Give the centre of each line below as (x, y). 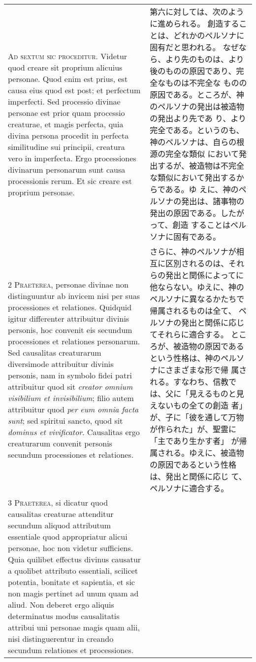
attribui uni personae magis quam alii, (74, 627)
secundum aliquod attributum (60, 525)
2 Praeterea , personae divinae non (68, 284)
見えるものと (213, 393)
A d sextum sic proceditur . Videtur (68, 56)
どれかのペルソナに (209, 35)
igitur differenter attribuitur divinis (69, 318)
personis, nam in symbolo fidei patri (70, 375)
